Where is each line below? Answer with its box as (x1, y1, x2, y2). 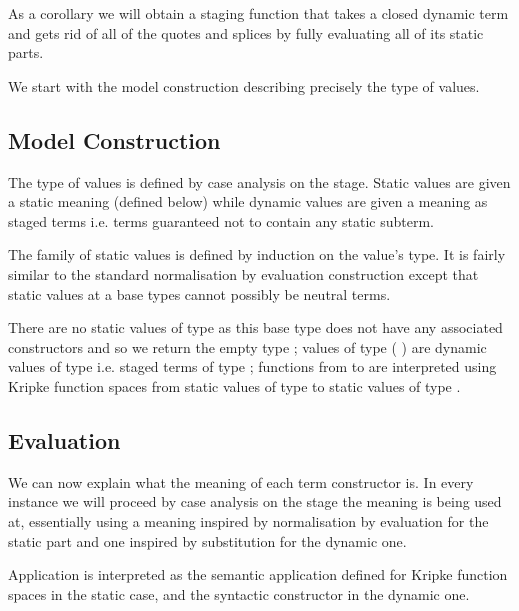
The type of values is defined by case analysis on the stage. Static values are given (8, 171, 511, 192)
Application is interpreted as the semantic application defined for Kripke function (8, 564, 508, 585)
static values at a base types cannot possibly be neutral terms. (8, 283, 391, 304)
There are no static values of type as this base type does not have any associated (8, 317, 503, 338)
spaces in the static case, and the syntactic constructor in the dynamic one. (8, 583, 470, 604)
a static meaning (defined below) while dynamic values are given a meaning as (8, 191, 488, 212)
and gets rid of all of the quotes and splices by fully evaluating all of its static (8, 22, 484, 43)
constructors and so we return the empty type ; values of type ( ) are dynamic (8, 336, 487, 357)
